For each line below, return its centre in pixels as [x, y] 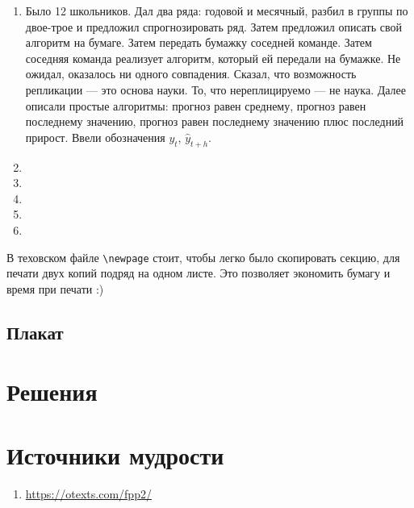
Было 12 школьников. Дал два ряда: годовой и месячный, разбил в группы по [217, 10]
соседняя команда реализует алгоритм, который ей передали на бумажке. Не [213, 58]
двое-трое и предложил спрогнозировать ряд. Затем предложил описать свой [214, 26]
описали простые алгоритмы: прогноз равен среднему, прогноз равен [196, 105]
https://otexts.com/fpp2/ [88, 493]
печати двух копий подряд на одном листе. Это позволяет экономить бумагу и [199, 273]
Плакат [35, 332]
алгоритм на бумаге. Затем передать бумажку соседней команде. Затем [199, 42]
